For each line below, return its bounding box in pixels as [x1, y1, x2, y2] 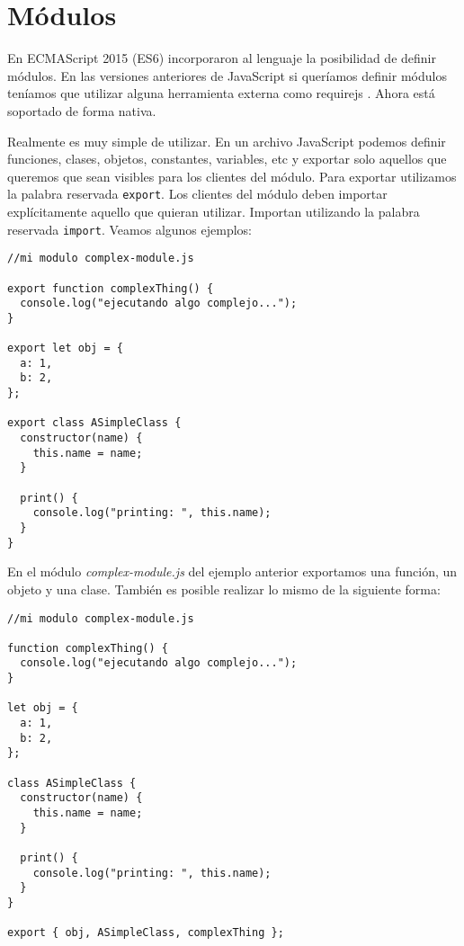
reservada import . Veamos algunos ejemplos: [7, 219, 252, 238]
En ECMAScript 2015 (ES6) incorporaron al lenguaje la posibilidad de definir [7, 49, 436, 67]
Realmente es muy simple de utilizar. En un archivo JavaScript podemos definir [7, 131, 446, 150]
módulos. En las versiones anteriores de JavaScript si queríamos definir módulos [7, 66, 447, 85]
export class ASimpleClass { [7, 416, 182, 430]
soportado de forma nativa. [7, 101, 156, 120]
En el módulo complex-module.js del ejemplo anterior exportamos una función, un [7, 562, 458, 581]
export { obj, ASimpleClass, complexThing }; [7, 926, 284, 940]
